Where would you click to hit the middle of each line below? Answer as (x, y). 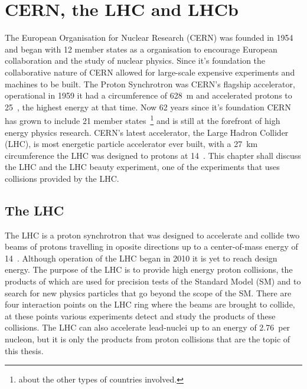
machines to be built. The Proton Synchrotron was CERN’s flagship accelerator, (150, 84)
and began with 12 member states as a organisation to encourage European (141, 49)
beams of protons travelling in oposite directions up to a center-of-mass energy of (151, 246)
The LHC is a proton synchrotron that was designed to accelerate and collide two (152, 235)
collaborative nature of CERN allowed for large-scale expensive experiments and (150, 72)
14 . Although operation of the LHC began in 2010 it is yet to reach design (141, 258)
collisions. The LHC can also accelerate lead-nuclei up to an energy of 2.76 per (148, 327)
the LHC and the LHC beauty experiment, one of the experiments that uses (142, 167)
